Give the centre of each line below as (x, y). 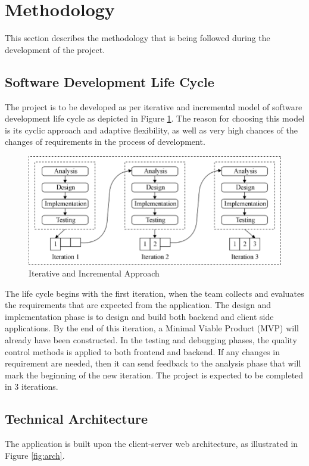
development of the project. (55, 49)
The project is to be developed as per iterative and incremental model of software (154, 106)
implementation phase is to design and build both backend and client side (139, 316)
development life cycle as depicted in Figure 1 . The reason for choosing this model (155, 118)
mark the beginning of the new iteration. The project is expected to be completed (154, 375)
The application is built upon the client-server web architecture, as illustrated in (152, 444)
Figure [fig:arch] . (35, 455)
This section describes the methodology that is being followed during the (138, 38)
